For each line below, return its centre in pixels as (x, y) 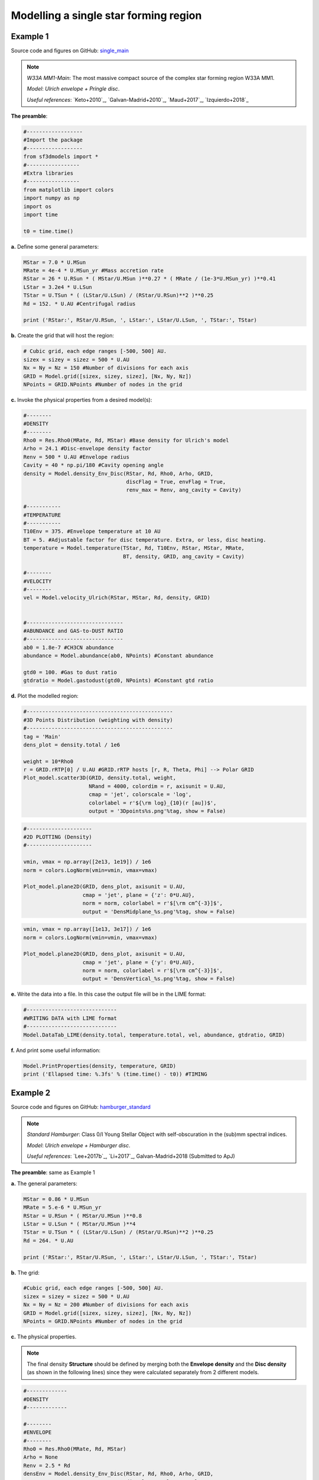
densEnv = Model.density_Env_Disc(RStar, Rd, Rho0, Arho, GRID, (118, 1474)
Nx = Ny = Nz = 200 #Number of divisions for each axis (106, 1305)
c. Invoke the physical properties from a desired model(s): (82, 400)
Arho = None (41, 1457)
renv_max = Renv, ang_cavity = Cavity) (184, 490)
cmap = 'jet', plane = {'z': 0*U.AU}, (139, 895)
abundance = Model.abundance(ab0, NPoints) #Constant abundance (118, 656)
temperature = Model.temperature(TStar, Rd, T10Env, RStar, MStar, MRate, (134, 548)
